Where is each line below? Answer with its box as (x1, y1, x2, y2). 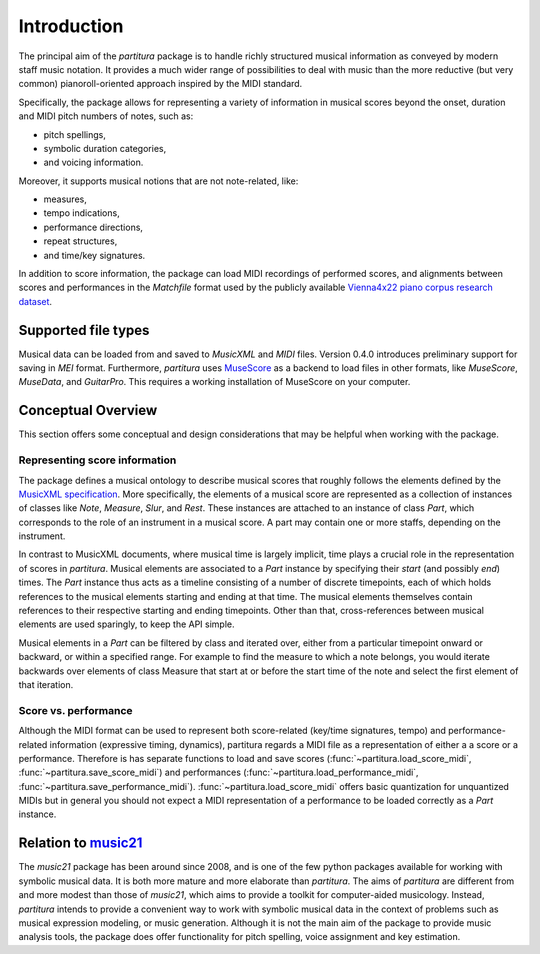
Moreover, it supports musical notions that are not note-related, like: (18, 175, 299, 187)
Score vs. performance (18, 703, 134, 717)
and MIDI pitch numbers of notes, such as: (18, 110, 194, 122)
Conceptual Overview (18, 402, 158, 419)
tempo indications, (43, 207, 120, 219)
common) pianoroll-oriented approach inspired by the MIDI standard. (18, 78, 303, 90)
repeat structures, (43, 235, 118, 247)
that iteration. (18, 679, 74, 690)
